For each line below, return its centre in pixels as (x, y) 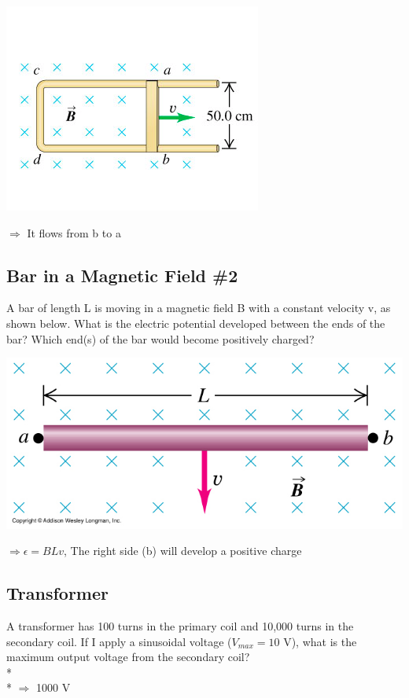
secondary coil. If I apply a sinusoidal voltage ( (119, 641)
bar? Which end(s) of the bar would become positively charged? (160, 338)
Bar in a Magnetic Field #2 (122, 275)
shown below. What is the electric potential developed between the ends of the (196, 323)
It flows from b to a (74, 232)
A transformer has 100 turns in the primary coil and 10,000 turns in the (180, 626)
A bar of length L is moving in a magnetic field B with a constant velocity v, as (199, 308)
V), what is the (320, 641)
